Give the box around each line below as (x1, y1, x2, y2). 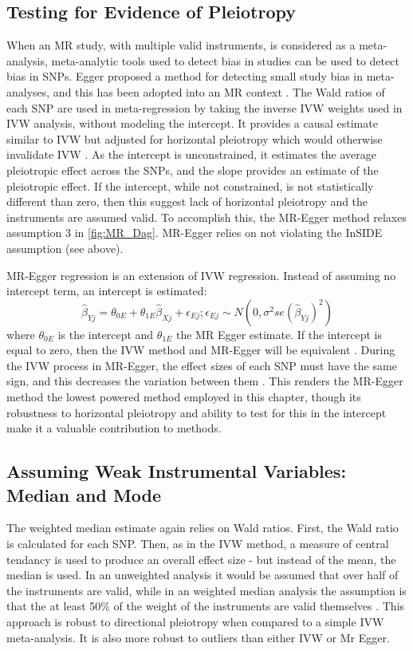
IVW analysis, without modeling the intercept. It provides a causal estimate (6, 115, 378, 132)
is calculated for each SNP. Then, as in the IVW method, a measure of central (6, 535, 389, 552)
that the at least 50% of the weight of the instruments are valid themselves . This (6, 598, 405, 614)
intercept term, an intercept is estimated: (6, 282, 207, 299)
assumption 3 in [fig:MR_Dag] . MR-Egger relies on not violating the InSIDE (6, 224, 383, 241)
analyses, (6, 83, 50, 100)
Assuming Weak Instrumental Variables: (6, 459, 347, 483)
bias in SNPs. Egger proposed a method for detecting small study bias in (6, 68, 364, 85)
